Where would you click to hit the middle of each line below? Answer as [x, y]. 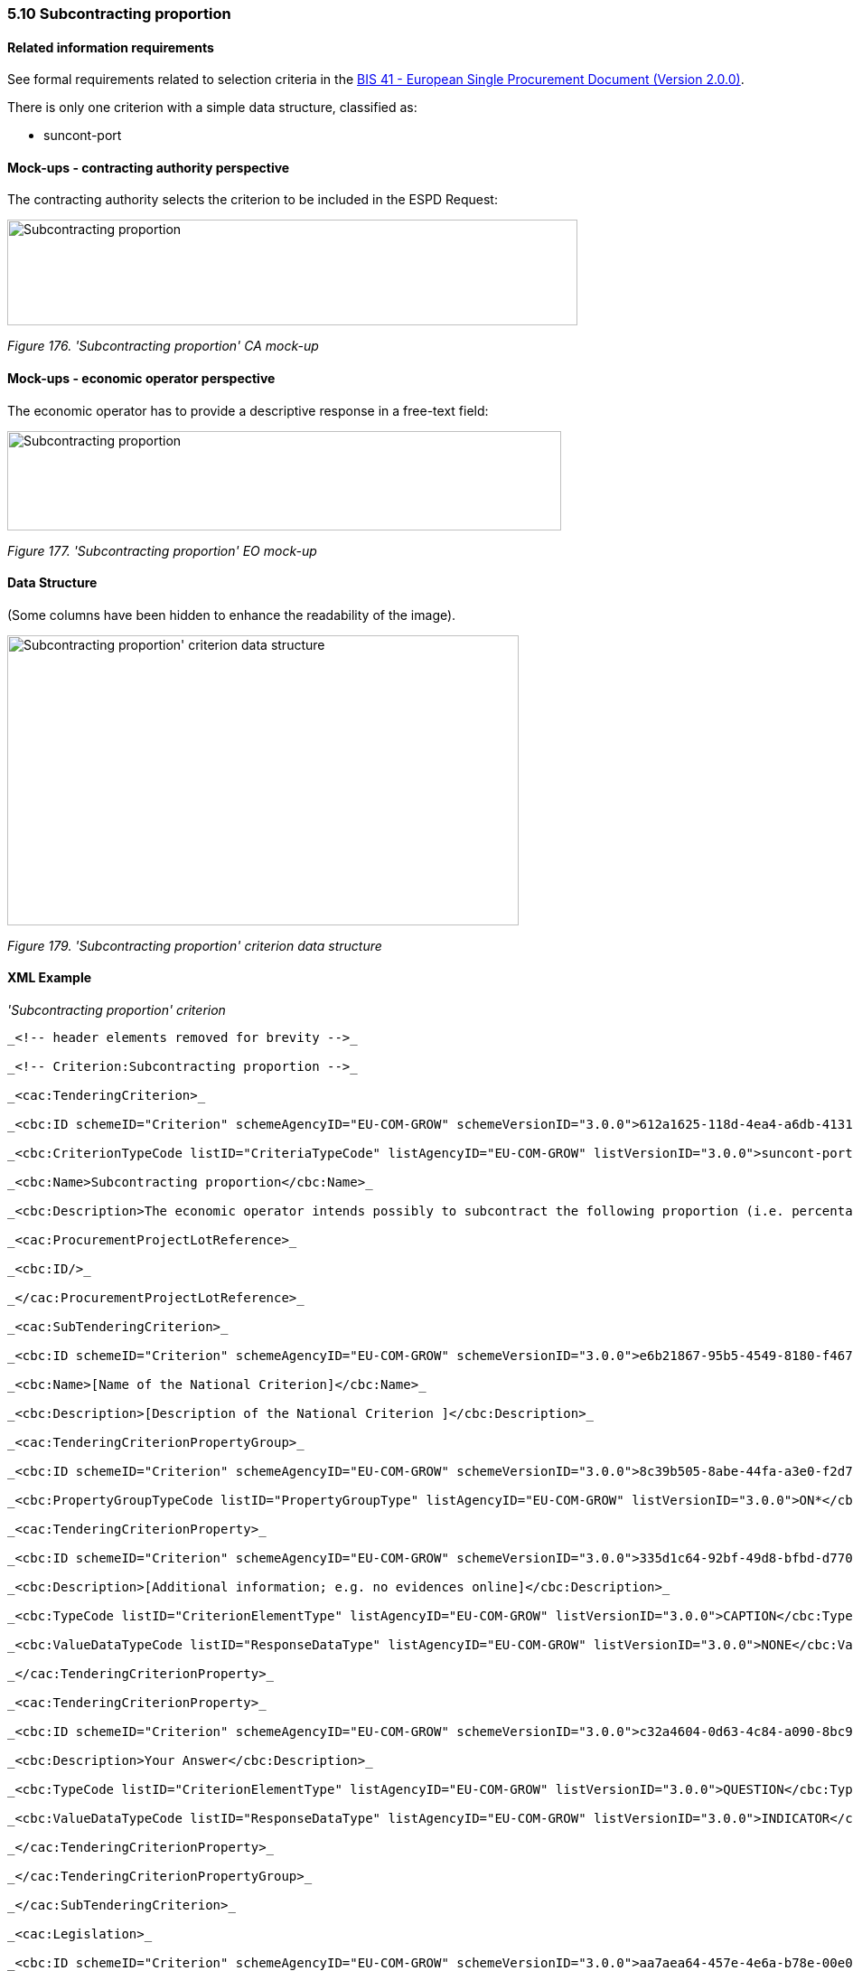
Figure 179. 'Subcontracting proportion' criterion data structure [195, 945]
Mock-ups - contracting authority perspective [149, 167]
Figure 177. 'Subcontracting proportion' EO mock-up [162, 550]
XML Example [50, 978]
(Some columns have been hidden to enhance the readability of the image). [232, 615]
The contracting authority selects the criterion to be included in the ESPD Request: [253, 200]
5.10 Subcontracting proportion [119, 14]
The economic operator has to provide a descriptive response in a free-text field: [248, 410]
